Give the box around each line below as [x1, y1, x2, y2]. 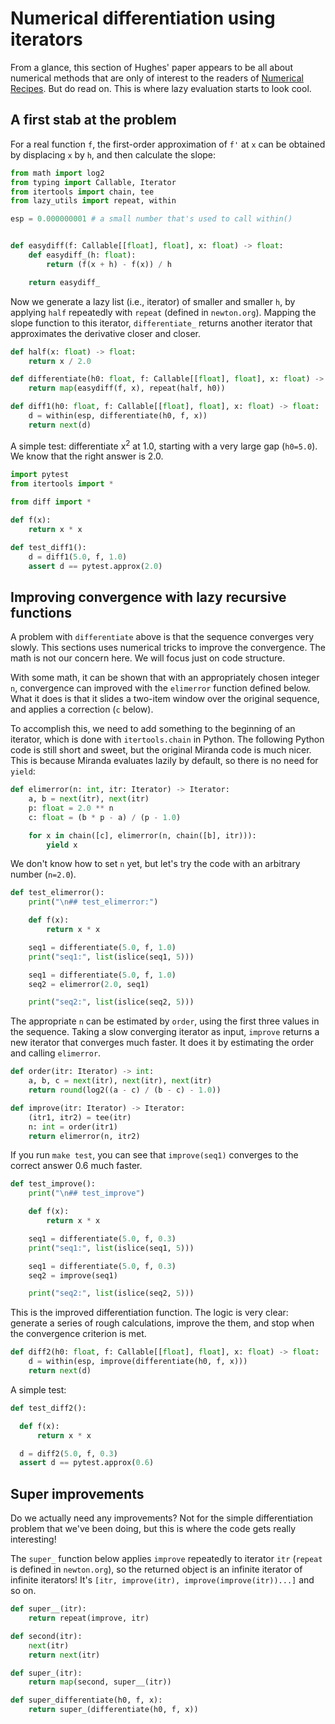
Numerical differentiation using [10, 7, 276, 30]
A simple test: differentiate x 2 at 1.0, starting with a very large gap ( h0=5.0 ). [10, 438, 318, 452]
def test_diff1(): [10, 542, 87, 552]
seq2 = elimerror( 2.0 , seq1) [28, 979, 150, 989]
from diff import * [10, 497, 92, 507]
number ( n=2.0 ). [10, 868, 77, 881]
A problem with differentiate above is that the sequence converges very [10, 631, 315, 643]
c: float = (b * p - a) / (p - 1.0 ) [28, 812, 182, 822]
